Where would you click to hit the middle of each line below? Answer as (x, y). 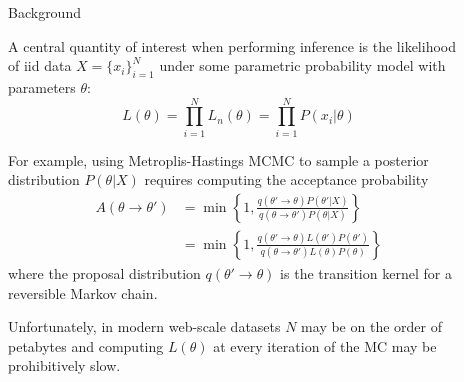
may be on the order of (371, 326)
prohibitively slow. (64, 365)
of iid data (40, 65)
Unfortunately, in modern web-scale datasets (144, 326)
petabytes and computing (86, 345)
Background (44, 12)
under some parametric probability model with (302, 65)
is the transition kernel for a (366, 272)
